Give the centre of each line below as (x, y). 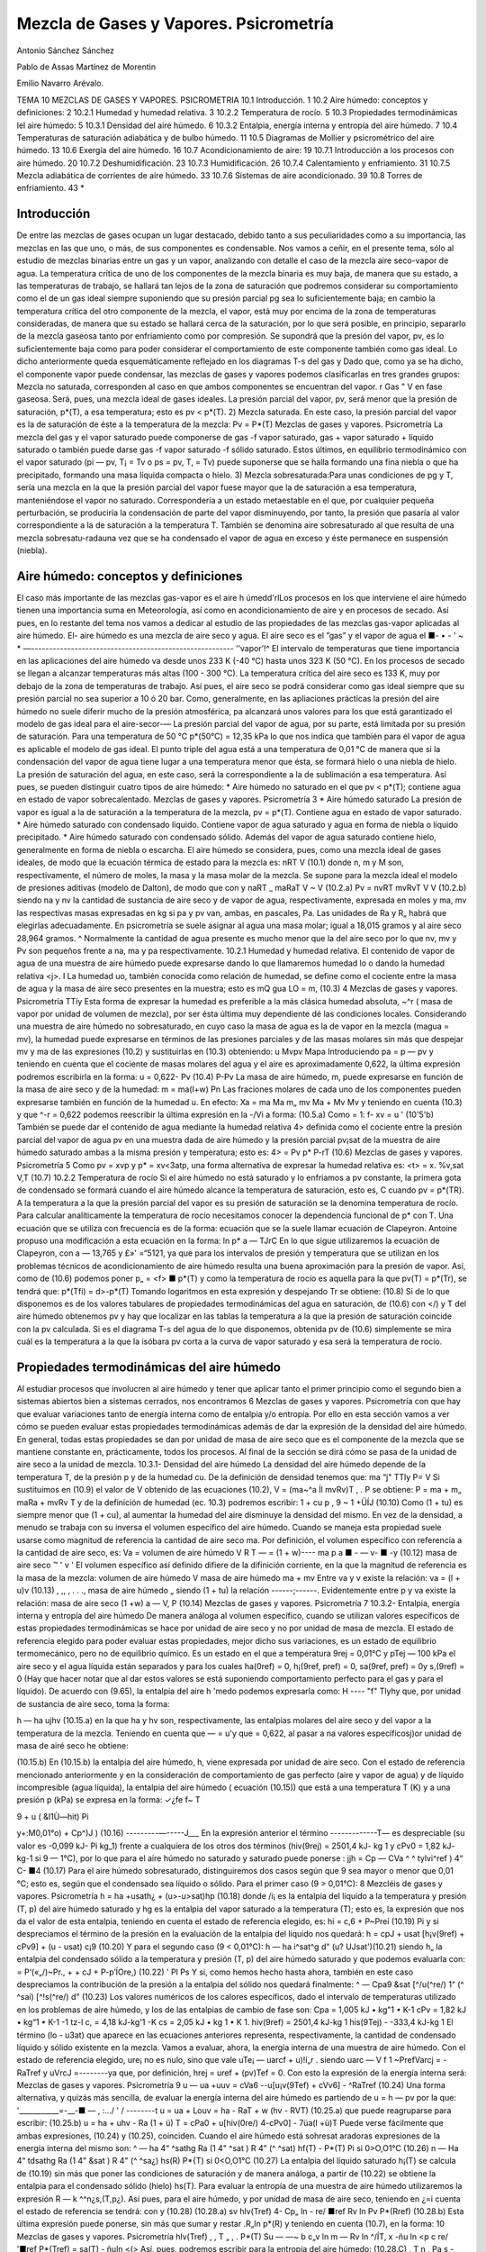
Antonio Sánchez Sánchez (65, 50)
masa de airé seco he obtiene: (73, 1745)
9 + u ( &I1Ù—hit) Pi (53, 1816)
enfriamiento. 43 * (50, 188)
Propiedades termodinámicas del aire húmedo (148, 1367)
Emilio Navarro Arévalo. (60, 83)
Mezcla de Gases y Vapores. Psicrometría (175, 23)
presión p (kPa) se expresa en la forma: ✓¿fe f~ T (108, 1800)
